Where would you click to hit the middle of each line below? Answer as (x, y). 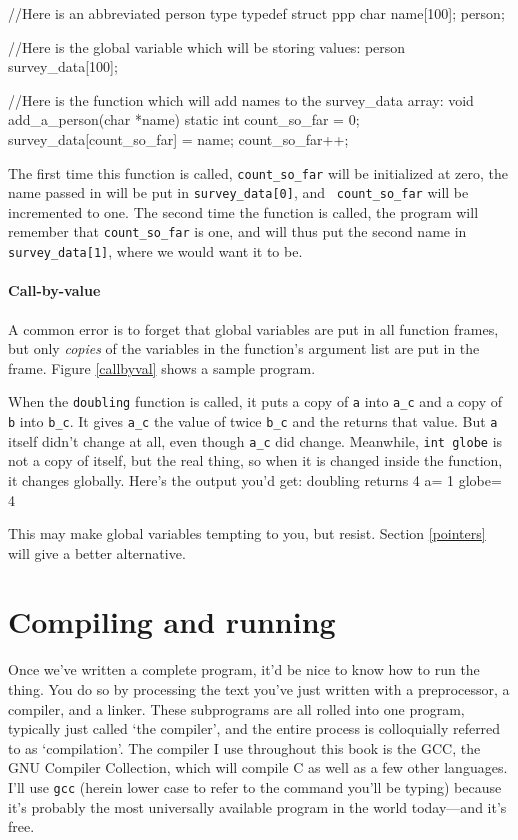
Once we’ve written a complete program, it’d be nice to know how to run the (244, 669)
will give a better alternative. (97, 552)
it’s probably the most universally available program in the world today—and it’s (257, 806)
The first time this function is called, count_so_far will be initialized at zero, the (258, 172)
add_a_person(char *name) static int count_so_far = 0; (184, 119)
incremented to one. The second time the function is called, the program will (243, 211)
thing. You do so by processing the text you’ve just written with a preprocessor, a (259, 689)
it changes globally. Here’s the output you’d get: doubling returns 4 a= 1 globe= (255, 479)
